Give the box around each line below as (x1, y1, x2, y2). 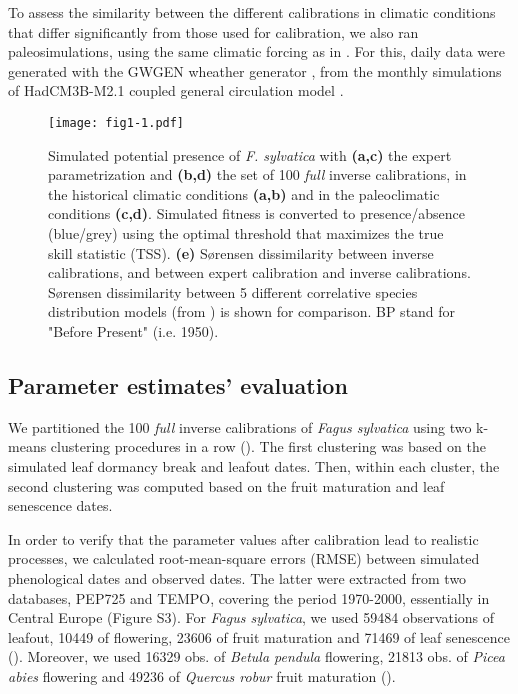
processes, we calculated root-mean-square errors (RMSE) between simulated (8, 548, 480, 569)
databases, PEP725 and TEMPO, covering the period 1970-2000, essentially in (8, 587, 490, 608)
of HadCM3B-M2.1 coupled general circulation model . (8, 80, 344, 101)
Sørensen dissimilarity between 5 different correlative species (48, 281, 418, 302)
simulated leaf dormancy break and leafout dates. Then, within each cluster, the (8, 455, 500, 476)
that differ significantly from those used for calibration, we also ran (8, 21, 419, 42)
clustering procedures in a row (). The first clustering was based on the (50, 436, 486, 457)
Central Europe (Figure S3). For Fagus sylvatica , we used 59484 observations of (8, 607, 495, 628)
